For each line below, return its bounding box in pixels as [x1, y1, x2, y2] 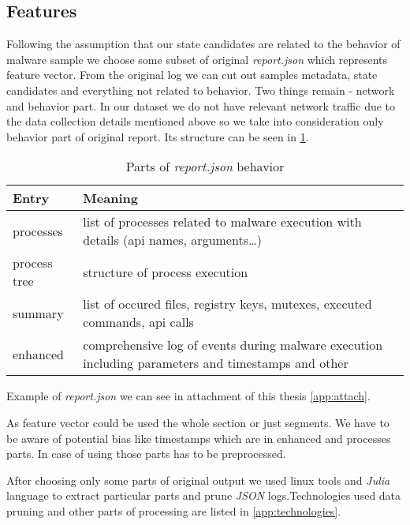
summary [13, 303, 64, 322]
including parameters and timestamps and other [83, 354, 348, 373]
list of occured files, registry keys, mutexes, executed [83, 294, 372, 313]
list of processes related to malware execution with [83, 212, 362, 231]
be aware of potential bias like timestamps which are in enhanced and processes [6, 429, 391, 446]
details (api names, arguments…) [83, 231, 262, 249]
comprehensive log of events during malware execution [83, 336, 383, 354]
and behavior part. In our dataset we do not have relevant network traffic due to [6, 97, 396, 114]
